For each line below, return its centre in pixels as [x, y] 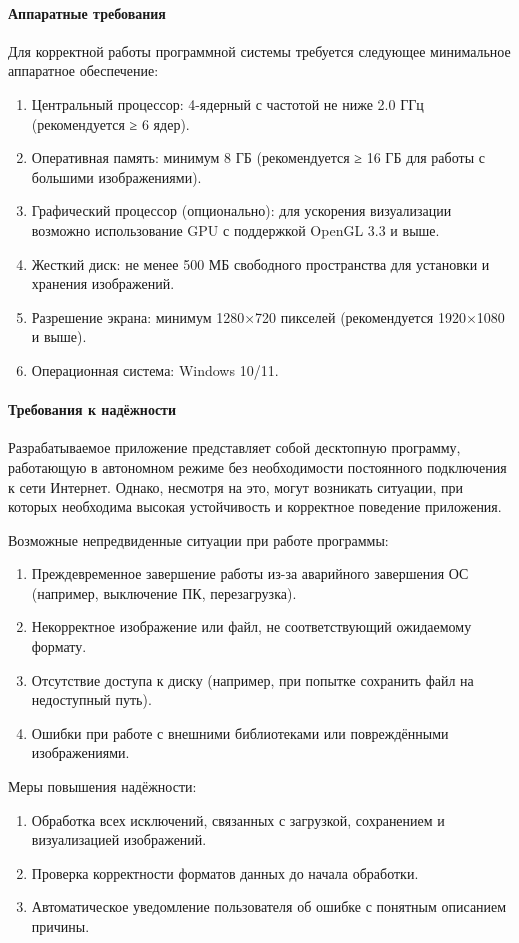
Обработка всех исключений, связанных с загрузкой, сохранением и [238, 819]
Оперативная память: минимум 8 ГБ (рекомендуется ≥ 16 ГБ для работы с [258, 157]
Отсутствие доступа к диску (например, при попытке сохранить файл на [252, 679]
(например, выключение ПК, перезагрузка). [164, 592]
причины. [60, 926]
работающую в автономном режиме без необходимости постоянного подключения [257, 466]
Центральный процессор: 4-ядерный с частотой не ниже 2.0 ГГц [227, 103]
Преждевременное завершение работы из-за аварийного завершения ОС [250, 573]
